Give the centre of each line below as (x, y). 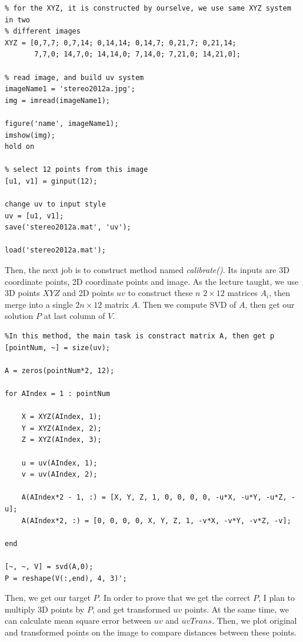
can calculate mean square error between (78, 621)
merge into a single (39, 304)
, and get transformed (131, 609)
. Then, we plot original (254, 621)
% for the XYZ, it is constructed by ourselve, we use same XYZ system (148, 8)
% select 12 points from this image (76, 170)
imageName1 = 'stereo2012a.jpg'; (70, 89)
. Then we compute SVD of (187, 304)
